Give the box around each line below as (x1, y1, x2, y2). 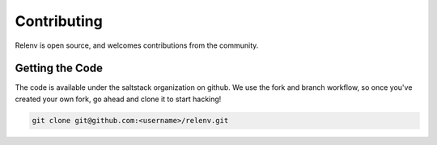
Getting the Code (15, 62, 103, 75)
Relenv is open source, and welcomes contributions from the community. (15, 41, 259, 50)
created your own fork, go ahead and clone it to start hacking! (15, 94, 222, 104)
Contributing (15, 12, 103, 30)
